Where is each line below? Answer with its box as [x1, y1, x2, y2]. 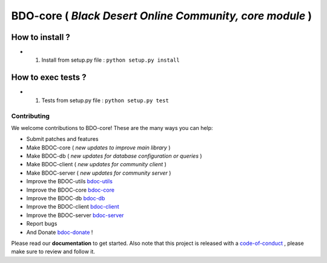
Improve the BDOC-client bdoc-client [26, 203, 119, 210]
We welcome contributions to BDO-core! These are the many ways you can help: [11, 124, 213, 131]
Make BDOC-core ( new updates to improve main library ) [26, 144, 171, 151]
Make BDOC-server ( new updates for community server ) [26, 169, 171, 177]
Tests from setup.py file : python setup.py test [41, 97, 169, 104]
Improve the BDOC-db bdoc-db [26, 195, 105, 202]
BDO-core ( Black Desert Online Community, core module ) [11, 9, 312, 22]
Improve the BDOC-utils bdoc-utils [26, 178, 113, 185]
